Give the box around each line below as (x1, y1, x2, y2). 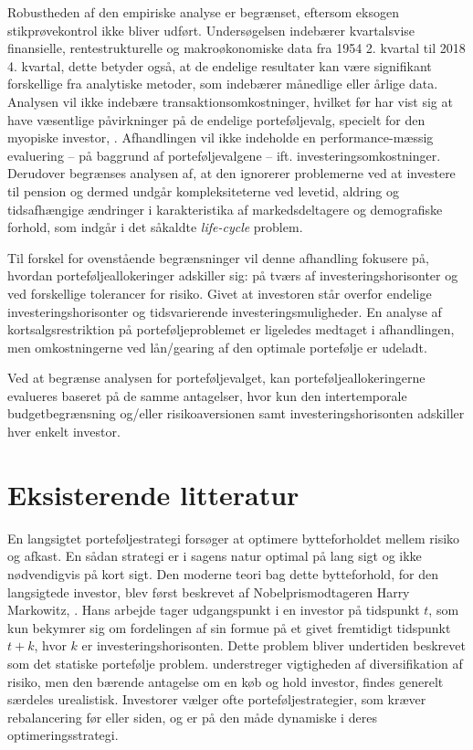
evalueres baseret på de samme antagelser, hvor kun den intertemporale (7, 386, 407, 405)
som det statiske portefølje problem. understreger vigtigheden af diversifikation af (7, 653, 463, 672)
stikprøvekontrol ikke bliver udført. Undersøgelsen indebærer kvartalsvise (7, 20, 415, 39)
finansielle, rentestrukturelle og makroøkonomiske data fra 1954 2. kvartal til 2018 (7, 38, 466, 58)
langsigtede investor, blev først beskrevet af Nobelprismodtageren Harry (7, 582, 410, 601)
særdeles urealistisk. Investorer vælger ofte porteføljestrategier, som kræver (7, 690, 426, 709)
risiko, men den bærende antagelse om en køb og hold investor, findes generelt (7, 671, 444, 691)
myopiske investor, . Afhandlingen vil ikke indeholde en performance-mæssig (7, 128, 434, 147)
